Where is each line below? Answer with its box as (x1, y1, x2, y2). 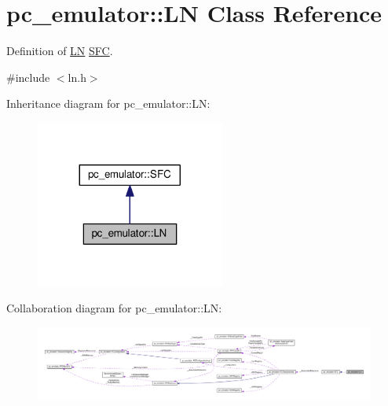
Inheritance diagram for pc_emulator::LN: (6, 95, 210, 112)
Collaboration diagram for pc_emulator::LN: (6, 300, 222, 316)
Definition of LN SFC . (6, 42, 113, 59)
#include (6, 68, 50, 85)
